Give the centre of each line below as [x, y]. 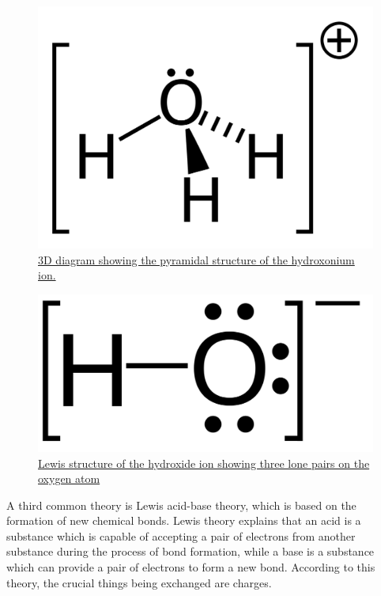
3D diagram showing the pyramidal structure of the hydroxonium [196, 259]
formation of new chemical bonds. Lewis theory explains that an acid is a [184, 520]
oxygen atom [69, 478]
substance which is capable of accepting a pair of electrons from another [181, 535]
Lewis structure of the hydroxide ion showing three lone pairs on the [204, 463]
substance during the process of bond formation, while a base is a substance [190, 551]
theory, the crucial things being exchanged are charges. [139, 582]
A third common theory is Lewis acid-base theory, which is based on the [181, 505]
